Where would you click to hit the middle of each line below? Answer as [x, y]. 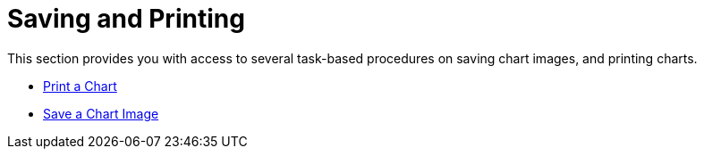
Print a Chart [80, 86]
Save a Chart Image [101, 113]
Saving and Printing [126, 19]
